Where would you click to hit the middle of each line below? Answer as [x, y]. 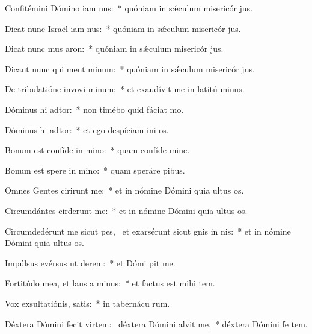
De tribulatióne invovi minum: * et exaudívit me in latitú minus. [125, 89]
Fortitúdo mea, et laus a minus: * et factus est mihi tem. [110, 283]
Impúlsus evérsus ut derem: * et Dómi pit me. [90, 263]
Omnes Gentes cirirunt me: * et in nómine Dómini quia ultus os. [124, 190]
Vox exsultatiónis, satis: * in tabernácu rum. [87, 303]
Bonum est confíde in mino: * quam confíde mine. [97, 150]
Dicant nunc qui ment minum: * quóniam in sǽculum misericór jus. [130, 68]
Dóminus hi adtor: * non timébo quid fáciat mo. [94, 109]
